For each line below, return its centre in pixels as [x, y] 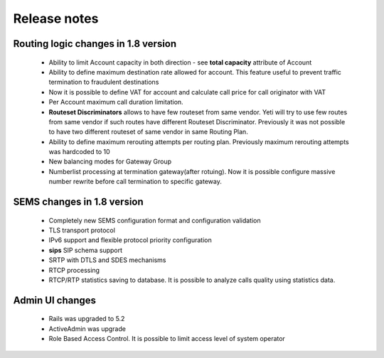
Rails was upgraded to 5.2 [87, 319]
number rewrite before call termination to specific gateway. [135, 182]
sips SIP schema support [86, 250]
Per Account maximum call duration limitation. [116, 102]
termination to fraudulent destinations [104, 82]
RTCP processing [74, 270]
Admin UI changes [54, 300]
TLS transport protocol [82, 230]
